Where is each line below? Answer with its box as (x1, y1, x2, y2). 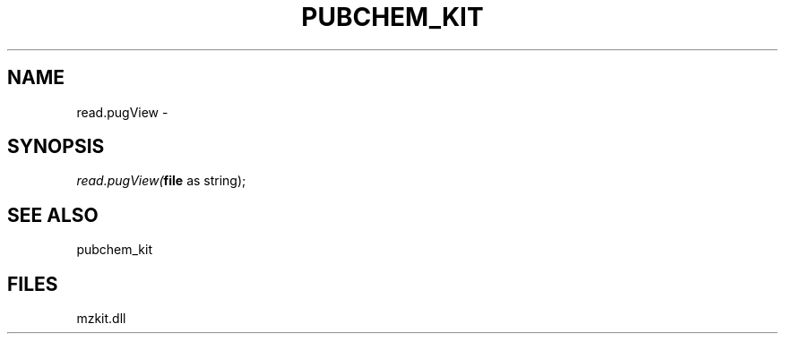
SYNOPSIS (7, 135, 105, 158)
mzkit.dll (76, 311, 126, 327)
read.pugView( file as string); (76, 173, 246, 189)
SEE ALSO (7, 203, 99, 226)
